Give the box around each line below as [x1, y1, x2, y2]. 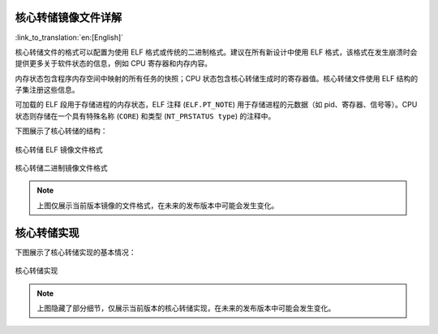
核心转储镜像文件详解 [15, 11, 122, 24]
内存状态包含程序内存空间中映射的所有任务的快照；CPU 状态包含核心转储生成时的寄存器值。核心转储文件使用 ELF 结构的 [15, 73, 418, 83]
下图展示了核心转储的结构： [15, 126, 108, 136]
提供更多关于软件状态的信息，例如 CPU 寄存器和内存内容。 [15, 59, 213, 68]
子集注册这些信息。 [15, 85, 79, 95]
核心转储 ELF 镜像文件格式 [15, 145, 103, 154]
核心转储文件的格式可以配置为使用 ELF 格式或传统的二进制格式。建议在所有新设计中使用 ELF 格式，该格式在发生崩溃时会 [15, 47, 418, 57]
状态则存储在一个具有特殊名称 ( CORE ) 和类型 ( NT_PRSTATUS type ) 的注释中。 [15, 111, 276, 121]
